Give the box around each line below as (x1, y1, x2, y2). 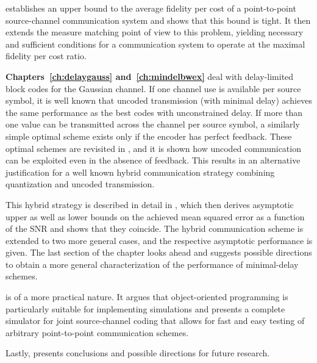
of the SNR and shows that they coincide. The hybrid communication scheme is (5, 222, 304, 235)
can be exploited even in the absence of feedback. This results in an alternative (5, 154, 301, 167)
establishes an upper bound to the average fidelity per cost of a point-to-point (5, 2, 296, 14)
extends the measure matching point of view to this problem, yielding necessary (5, 26, 304, 38)
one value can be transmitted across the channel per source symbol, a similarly (5, 118, 300, 131)
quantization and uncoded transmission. (5, 178, 155, 190)
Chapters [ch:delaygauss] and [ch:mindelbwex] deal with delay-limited (5, 70, 294, 82)
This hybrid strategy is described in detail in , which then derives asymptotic (5, 198, 294, 210)
